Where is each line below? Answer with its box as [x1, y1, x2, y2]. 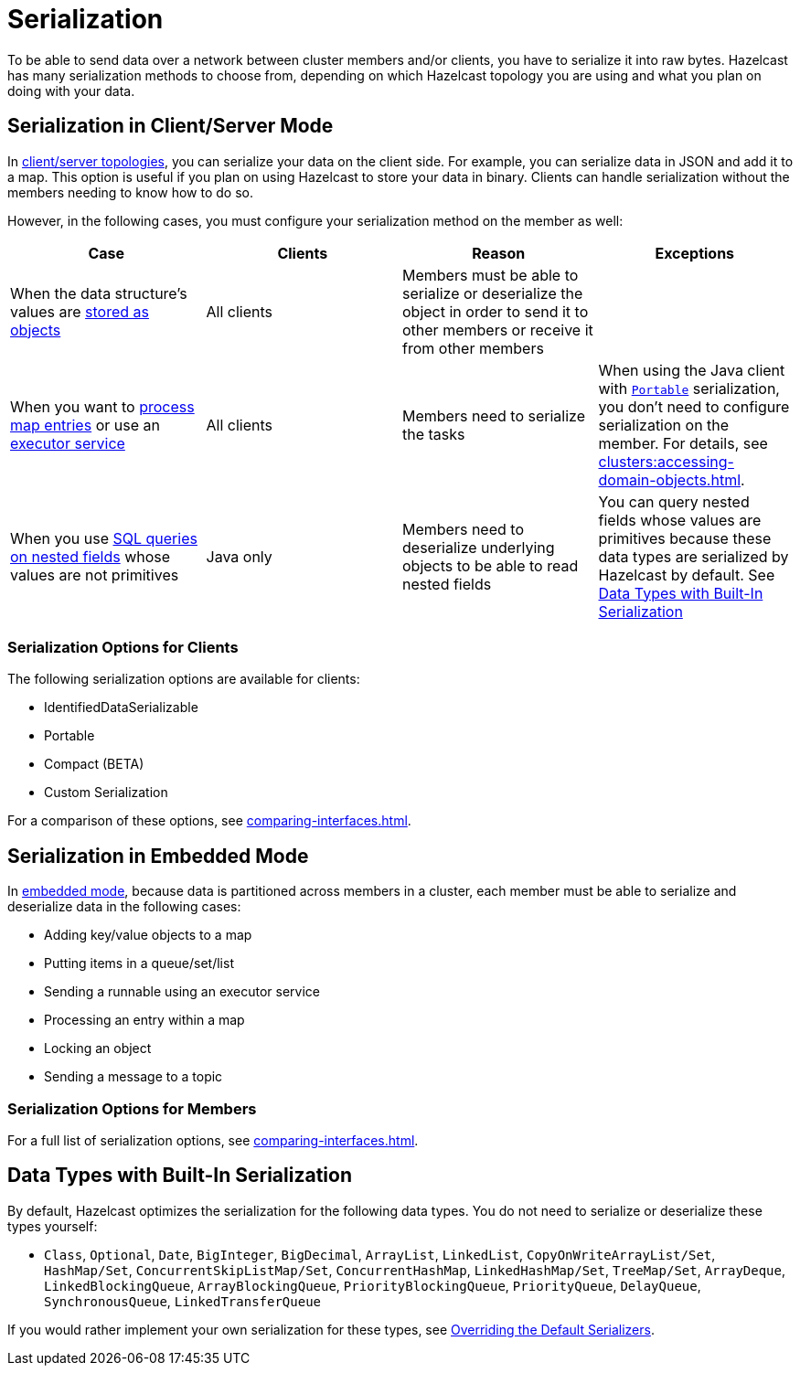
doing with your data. [7, 82, 135, 99]
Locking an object [44, 1040, 152, 1057]
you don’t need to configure [598, 397, 790, 416]
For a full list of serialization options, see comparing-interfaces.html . [7, 1132, 419, 1148]
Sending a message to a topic [44, 1069, 223, 1085]
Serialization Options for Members [7, 1099, 257, 1118]
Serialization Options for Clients [7, 637, 239, 656]
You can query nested [598, 492, 750, 511]
